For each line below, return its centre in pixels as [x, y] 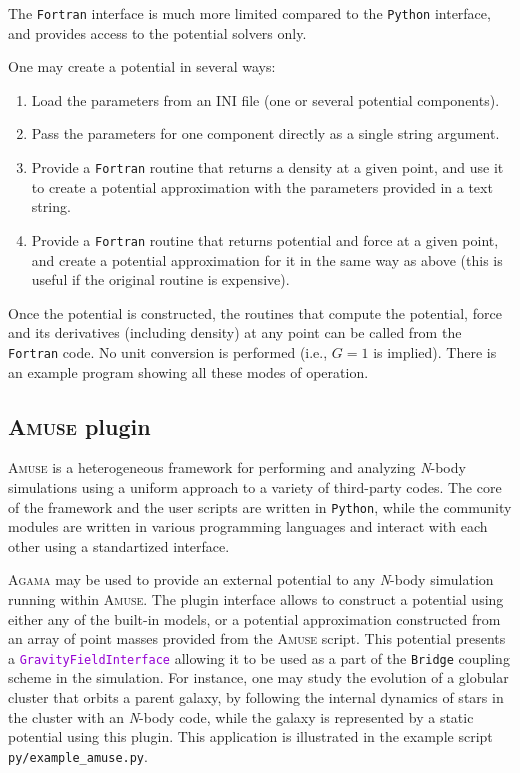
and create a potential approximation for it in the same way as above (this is [267, 259]
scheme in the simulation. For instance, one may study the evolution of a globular [258, 677]
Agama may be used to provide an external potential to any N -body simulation [251, 579]
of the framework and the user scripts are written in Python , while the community [260, 506]
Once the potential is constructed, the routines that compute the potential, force [255, 312]
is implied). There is [435, 351]
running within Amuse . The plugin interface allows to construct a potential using [256, 598]
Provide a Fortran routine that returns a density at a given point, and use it [267, 167]
